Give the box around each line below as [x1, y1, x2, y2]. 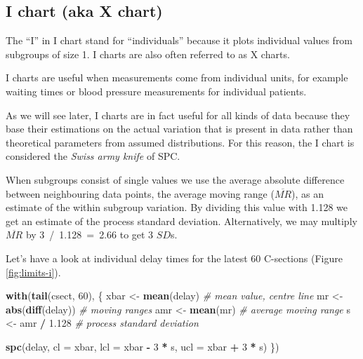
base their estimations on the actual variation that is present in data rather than [6, 121, 353, 136]
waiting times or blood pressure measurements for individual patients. [6, 83, 307, 98]
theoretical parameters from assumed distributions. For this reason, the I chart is [6, 135, 355, 149]
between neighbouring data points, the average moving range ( [6, 186, 275, 201]
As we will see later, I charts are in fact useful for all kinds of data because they [6, 107, 350, 122]
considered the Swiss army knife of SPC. [6, 149, 180, 163]
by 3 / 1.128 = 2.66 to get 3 [25, 227, 154, 242]
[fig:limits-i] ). [6, 264, 61, 279]
